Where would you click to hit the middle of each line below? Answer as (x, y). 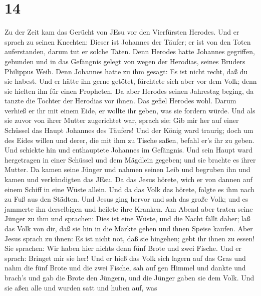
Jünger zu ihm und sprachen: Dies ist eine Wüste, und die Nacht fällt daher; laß (127, 218)
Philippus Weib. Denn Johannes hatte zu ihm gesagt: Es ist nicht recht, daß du (126, 71)
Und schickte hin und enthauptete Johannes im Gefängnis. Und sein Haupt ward (128, 150)
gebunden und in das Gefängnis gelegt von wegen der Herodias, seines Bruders (125, 61)
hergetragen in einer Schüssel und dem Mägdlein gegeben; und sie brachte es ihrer (130, 159)
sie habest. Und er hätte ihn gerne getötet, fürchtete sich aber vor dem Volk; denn (131, 81)
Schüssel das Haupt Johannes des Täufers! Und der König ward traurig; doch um (129, 130)
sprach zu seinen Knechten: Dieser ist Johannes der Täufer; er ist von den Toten (128, 41)
